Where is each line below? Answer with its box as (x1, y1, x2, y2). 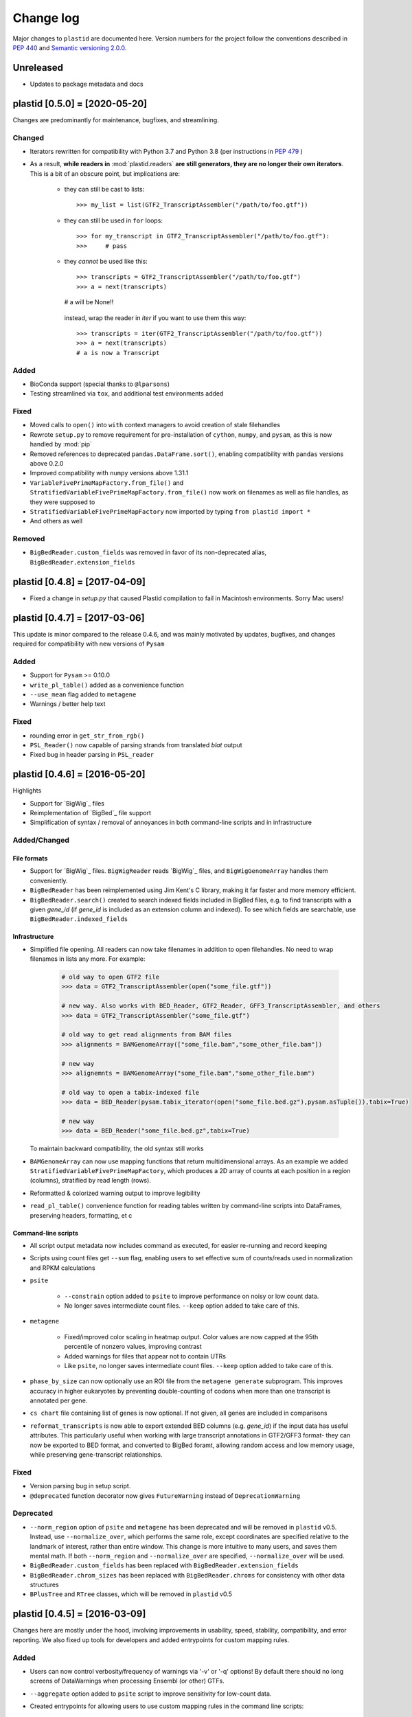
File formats (12, 854, 48, 862)
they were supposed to (30, 498, 95, 506)
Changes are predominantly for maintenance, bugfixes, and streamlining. (12, 115, 219, 124)
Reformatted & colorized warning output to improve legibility (30, 1189, 201, 1197)
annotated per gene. (30, 1396, 88, 1405)
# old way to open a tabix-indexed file (61, 1089, 199, 1096)
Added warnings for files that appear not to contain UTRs (64, 1352, 227, 1360)
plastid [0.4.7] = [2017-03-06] (12, 612, 145, 624)
